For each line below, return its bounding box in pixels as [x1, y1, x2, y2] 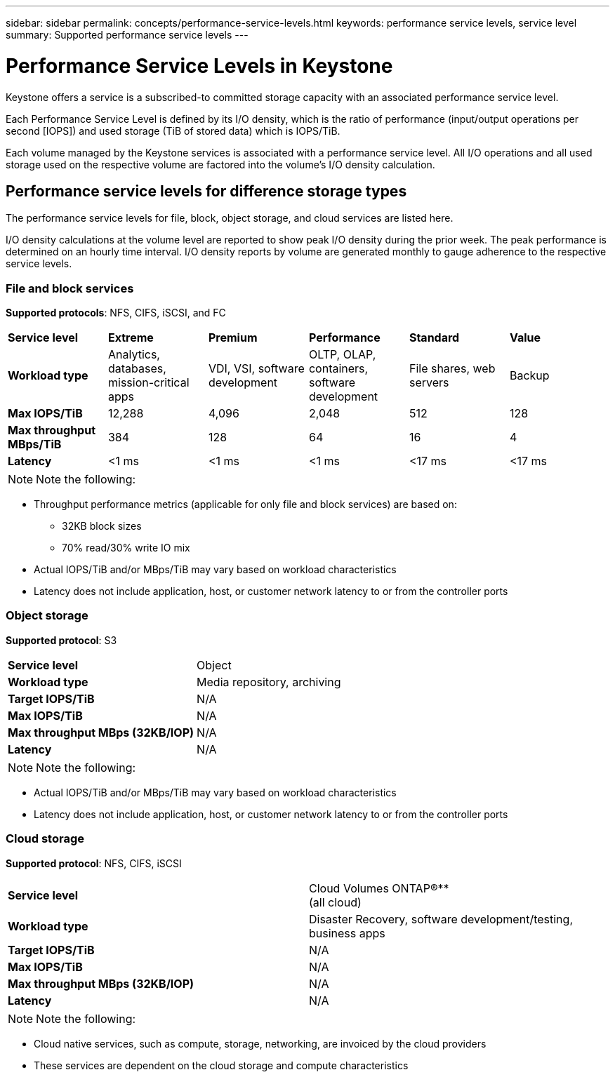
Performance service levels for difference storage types [6, 182, 407, 200]
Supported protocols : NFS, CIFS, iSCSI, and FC [6, 307, 226, 319]
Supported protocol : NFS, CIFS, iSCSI [6, 857, 182, 869]
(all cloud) [309, 895, 362, 909]
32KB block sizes [62, 520, 142, 533]
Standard [409, 330, 460, 345]
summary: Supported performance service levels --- [6, 29, 249, 41]
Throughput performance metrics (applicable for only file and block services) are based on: [34, 498, 457, 511]
